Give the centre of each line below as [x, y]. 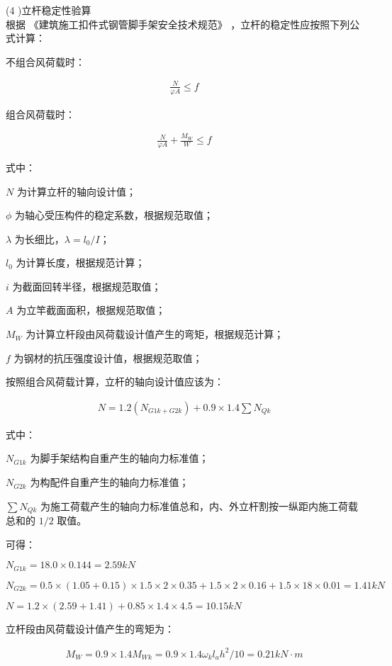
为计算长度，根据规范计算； [80, 263]
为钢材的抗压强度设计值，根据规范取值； [108, 357]
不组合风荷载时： [45, 61]
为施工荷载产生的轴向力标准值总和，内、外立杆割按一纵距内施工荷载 [200, 506]
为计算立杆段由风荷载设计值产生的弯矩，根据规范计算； [155, 334]
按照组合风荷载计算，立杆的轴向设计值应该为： [115, 382]
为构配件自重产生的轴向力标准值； [110, 482]
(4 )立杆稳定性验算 [49, 10]
